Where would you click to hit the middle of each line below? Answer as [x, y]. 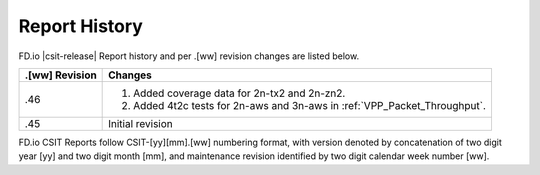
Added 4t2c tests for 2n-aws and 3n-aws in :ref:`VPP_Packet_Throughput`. [310, 105]
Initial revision [141, 123]
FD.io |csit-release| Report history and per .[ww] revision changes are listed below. [189, 56]
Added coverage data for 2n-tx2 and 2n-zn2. [239, 93]
